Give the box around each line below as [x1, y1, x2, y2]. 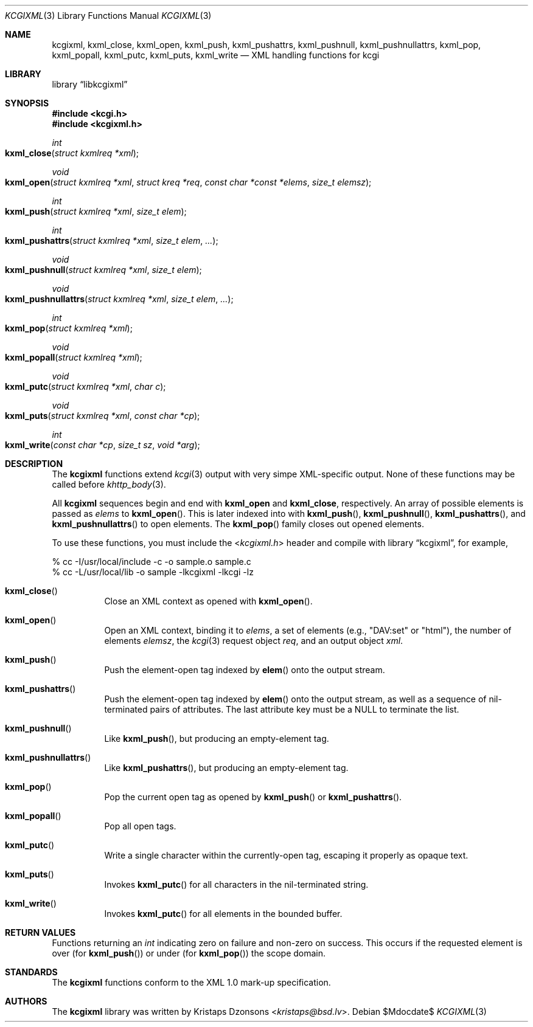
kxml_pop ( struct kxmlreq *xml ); [5, 323, 133, 333]
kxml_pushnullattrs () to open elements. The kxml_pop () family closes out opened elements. [52, 519, 424, 529]
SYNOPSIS [5, 98, 49, 108]
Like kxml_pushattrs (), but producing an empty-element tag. [104, 762, 349, 773]
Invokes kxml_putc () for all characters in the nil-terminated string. [104, 879, 369, 890]
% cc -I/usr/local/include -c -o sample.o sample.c [52, 556, 251, 567]
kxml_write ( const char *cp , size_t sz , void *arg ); [5, 440, 200, 450]
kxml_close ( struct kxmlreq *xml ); [5, 148, 139, 158]
